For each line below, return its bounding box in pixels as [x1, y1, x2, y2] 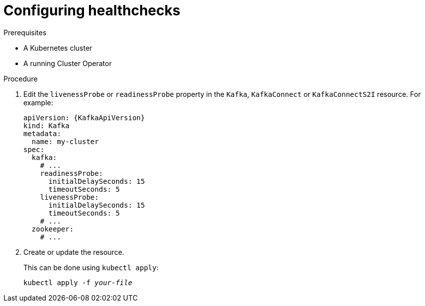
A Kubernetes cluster [23, 43, 92, 52]
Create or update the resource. [23, 247, 124, 256]
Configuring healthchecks [3, 2, 180, 19]
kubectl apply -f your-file [23, 278, 133, 287]
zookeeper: [31, 225, 74, 233]
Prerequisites [3, 28, 47, 37]
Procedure [3, 74, 38, 83]
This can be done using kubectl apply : [23, 263, 159, 272]
